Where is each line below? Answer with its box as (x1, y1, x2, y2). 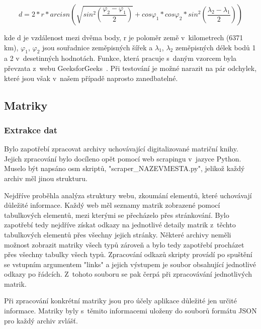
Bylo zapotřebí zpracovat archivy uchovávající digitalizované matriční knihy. (4, 143, 238, 154)
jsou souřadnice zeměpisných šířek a (42, 42, 153, 52)
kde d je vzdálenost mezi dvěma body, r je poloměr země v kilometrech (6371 (4, 32, 243, 42)
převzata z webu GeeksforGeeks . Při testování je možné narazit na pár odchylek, (4, 62, 257, 73)
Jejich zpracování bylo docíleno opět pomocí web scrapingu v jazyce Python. (4, 153, 241, 163)
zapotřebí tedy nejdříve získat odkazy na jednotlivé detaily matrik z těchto (4, 219, 236, 230)
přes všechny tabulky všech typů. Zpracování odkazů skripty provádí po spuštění (4, 249, 252, 260)
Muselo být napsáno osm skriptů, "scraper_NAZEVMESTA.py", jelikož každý (4, 163, 245, 174)
